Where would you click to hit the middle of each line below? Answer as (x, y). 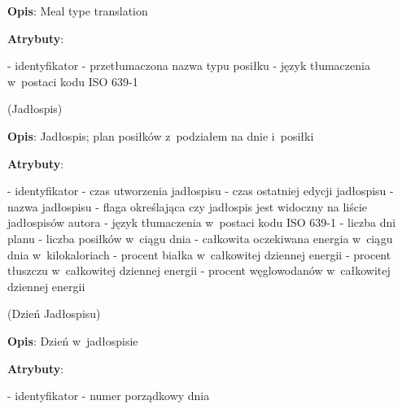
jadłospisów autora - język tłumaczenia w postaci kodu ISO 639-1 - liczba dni (202, 222)
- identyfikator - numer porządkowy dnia (109, 396)
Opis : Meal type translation (78, 11)
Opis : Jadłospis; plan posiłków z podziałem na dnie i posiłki (161, 135)
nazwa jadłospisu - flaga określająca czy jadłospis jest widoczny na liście (188, 206)
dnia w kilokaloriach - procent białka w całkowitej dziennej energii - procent (199, 254)
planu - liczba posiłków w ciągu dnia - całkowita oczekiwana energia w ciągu (200, 238)
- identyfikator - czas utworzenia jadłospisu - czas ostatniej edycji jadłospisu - (201, 191)
